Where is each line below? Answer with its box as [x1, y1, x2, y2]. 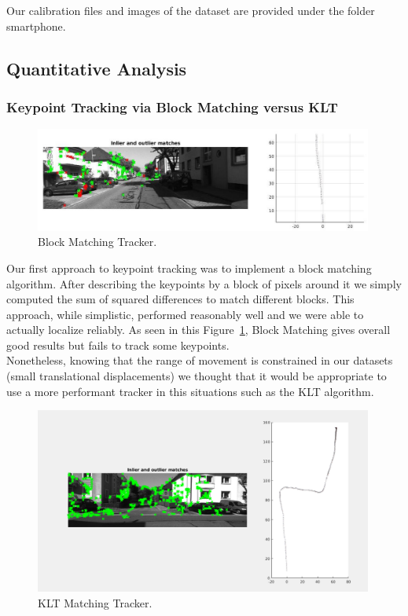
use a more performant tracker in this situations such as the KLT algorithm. [6, 383, 374, 399]
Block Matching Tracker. [38, 233, 157, 250]
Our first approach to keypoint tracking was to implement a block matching [6, 259, 372, 276]
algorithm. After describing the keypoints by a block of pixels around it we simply [6, 275, 402, 291]
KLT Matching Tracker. [38, 595, 153, 611]
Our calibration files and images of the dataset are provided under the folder [6, 2, 375, 18]
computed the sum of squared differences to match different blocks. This [6, 291, 355, 307]
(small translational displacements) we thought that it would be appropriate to [6, 368, 387, 384]
